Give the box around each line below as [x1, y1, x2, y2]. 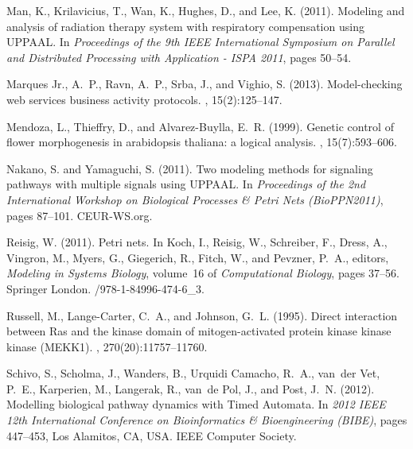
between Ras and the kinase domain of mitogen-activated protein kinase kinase [6, 323, 392, 339]
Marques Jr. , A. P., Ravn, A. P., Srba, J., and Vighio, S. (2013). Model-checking [6, 75, 403, 92]
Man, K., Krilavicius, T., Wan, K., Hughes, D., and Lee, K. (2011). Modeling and [6, 2, 405, 18]
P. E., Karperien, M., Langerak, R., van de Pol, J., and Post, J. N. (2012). [6, 380, 375, 397]
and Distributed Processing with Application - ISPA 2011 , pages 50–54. [6, 48, 352, 65]
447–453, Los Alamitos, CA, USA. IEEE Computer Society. [6, 427, 297, 443]
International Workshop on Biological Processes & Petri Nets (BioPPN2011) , [6, 191, 384, 207]
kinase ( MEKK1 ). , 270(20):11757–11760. [6, 338, 208, 354]
